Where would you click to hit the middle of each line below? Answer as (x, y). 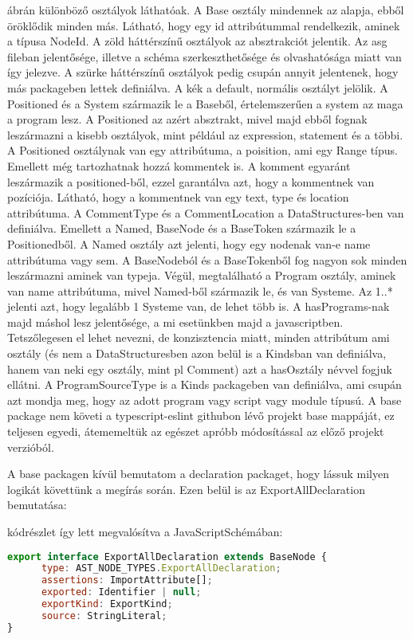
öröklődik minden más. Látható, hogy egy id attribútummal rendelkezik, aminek (204, 25)
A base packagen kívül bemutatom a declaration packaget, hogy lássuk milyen (198, 474)
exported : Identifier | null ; (121, 592)
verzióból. (31, 447)
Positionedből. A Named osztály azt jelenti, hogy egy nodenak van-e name (189, 243)
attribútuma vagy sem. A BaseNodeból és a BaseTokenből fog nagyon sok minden (207, 259)
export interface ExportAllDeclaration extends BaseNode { (167, 557)
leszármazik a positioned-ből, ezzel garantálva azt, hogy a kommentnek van (191, 181)
